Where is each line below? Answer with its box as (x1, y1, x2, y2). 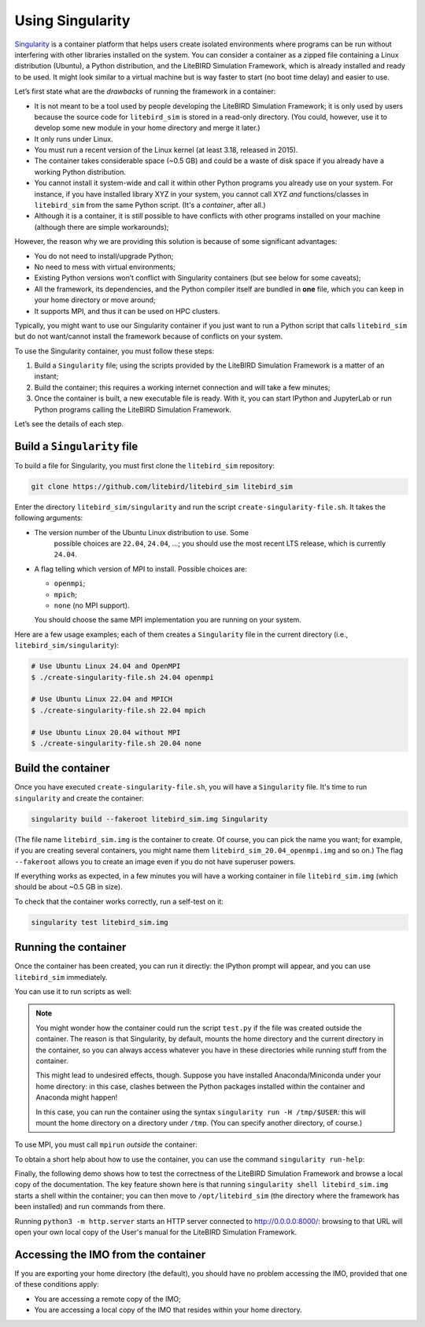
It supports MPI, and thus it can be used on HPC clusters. (34, 306, 220, 316)
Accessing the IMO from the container (14, 1248, 206, 1261)
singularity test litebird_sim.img (31, 918, 168, 926)
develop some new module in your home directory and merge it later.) (34, 123, 261, 133)
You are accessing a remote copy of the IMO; (34, 1294, 181, 1303)
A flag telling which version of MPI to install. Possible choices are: (34, 564, 247, 574)
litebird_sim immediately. (14, 972, 108, 981)
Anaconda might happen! (35, 1092, 118, 1102)
